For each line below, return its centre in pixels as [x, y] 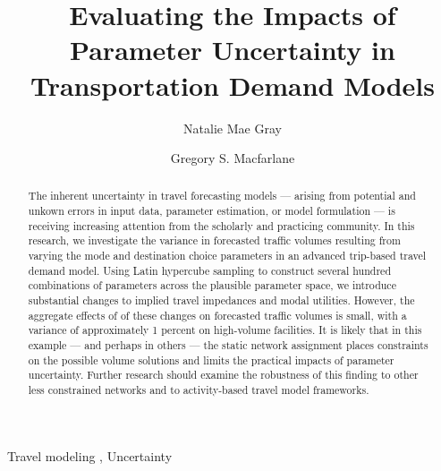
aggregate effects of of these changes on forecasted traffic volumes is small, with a [217, 315]
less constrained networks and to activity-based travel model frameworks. [199, 390]
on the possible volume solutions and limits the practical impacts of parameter [211, 360]
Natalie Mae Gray [233, 128]
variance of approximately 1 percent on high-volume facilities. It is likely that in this [225, 330]
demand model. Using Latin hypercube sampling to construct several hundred [209, 270]
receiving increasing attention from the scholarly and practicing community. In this [221, 225]
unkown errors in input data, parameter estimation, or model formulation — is [212, 211]
